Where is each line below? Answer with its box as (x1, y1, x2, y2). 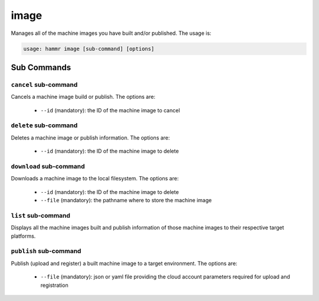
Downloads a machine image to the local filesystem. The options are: (11, 175, 179, 182)
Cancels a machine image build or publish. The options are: (11, 93, 156, 101)
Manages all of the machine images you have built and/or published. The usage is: (11, 30, 212, 37)
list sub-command (11, 211, 71, 219)
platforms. (11, 232, 36, 239)
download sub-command (11, 162, 85, 170)
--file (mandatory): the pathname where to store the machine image (40, 197, 212, 204)
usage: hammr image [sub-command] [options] (23, 45, 155, 52)
